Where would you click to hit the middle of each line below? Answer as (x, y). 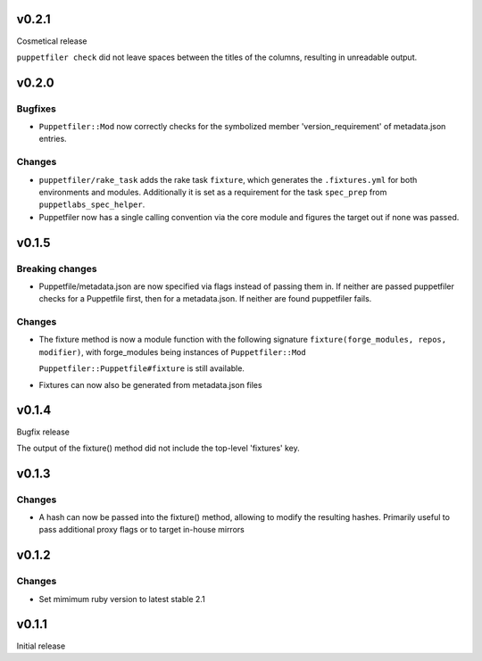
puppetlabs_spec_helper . (92, 204)
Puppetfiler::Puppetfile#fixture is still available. (142, 368)
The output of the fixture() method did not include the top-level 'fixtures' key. (158, 448)
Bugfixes (37, 109)
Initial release (41, 646)
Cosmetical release (52, 41)
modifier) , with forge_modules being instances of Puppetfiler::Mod (173, 351)
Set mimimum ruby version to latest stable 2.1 (122, 599)
